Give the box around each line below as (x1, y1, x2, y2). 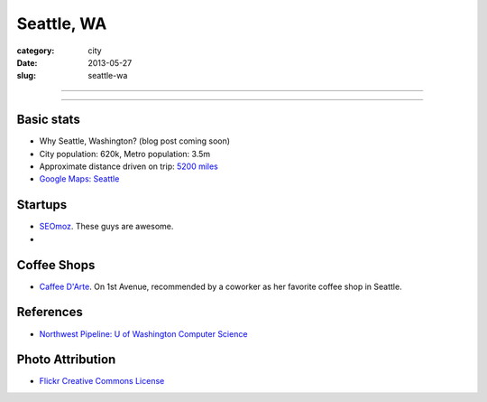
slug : (16, 70, 36, 81)
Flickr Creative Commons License (39, 376, 165, 387)
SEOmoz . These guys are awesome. (39, 221, 174, 232)
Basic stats (16, 112, 80, 127)
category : (16, 45, 55, 56)
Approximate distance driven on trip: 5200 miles (39, 161, 218, 172)
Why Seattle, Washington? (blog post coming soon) (39, 136, 230, 146)
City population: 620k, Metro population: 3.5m (39, 148, 211, 159)
